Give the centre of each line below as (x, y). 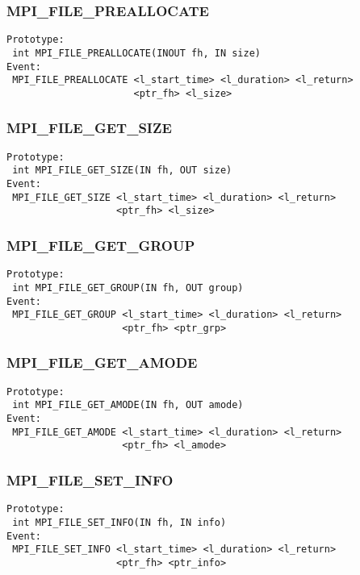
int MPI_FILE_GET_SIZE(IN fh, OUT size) (122, 171)
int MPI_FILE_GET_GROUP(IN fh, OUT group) (128, 287)
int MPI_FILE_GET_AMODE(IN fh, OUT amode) (128, 405)
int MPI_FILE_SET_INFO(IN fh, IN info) (119, 522)
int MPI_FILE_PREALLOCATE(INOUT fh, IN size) (136, 53)
